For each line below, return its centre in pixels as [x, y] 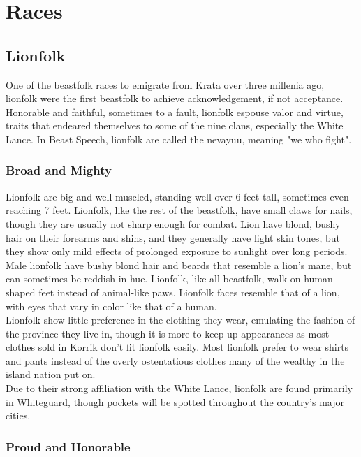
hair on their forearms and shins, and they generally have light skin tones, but [173, 237]
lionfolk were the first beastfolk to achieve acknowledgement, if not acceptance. [175, 98]
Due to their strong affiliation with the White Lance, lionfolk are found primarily [179, 388]
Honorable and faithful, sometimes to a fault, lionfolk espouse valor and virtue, [175, 111]
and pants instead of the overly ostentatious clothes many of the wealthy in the [175, 360]
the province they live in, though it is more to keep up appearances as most [168, 333]
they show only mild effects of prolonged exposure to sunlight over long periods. [177, 251]
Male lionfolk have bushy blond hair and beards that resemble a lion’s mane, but [179, 264]
